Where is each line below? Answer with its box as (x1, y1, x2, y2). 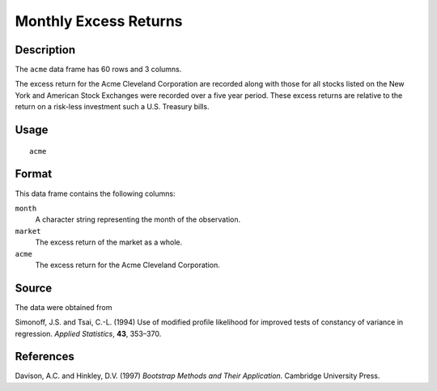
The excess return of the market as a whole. (35, 237, 183, 247)
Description (15, 43, 76, 57)
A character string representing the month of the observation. (35, 215, 241, 224)
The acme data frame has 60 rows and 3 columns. (15, 65, 182, 74)
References (15, 350, 74, 363)
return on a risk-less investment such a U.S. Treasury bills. (15, 102, 210, 112)
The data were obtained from (15, 302, 112, 312)
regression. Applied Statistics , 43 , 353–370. (15, 329, 162, 338)
